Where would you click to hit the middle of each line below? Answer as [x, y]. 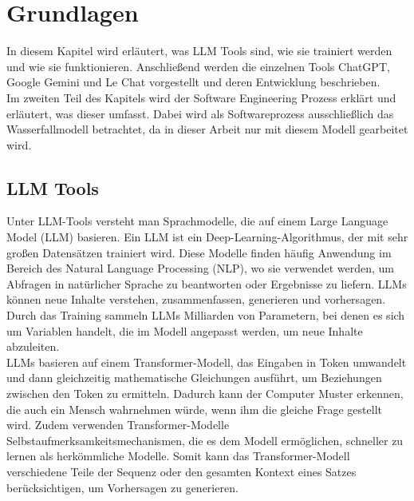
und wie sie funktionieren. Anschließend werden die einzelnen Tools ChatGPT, [198, 66]
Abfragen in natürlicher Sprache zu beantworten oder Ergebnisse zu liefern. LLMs [207, 283]
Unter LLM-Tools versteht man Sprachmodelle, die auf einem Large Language [197, 221]
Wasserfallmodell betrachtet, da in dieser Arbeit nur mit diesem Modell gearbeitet [207, 129]
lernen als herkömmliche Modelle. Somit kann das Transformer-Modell [178, 456]
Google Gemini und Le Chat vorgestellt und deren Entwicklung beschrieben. [193, 82]
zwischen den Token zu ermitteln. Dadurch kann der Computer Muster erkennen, [205, 394]
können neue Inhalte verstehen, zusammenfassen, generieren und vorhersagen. [196, 299]
